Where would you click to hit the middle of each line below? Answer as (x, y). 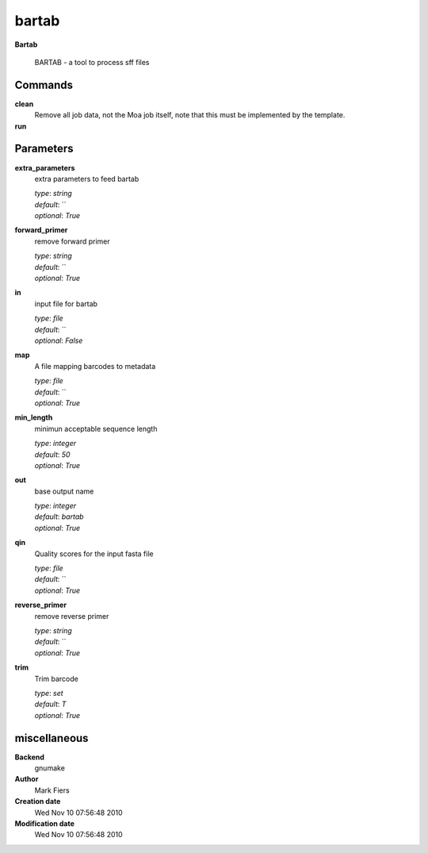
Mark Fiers (52, 790)
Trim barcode (56, 678)
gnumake (50, 768)
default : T (50, 704)
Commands (44, 85)
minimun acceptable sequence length (96, 428)
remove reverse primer (72, 616)
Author (27, 779)
